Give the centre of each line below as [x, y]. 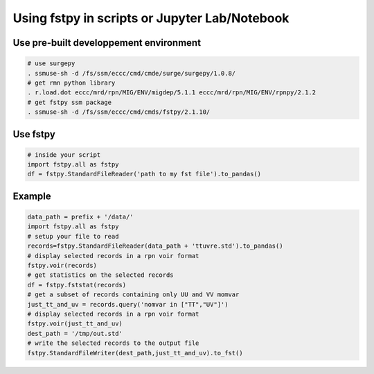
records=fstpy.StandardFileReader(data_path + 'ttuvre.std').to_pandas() [155, 246]
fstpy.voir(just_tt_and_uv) [75, 324]
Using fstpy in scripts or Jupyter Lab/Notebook [151, 18]
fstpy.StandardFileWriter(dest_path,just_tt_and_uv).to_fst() [135, 353]
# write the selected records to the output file [113, 343]
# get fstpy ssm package [70, 102]
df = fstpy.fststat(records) [77, 285]
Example [32, 196]
